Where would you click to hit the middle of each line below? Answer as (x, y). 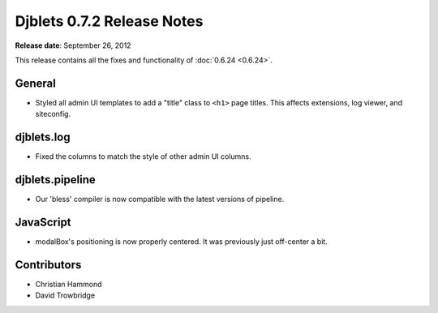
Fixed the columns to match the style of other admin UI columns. (143, 156)
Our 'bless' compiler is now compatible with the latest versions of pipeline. (160, 199)
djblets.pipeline (56, 180)
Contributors (48, 265)
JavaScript (43, 222)
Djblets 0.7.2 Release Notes (109, 21)
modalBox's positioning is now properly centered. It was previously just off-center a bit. (181, 241)
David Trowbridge (65, 295)
